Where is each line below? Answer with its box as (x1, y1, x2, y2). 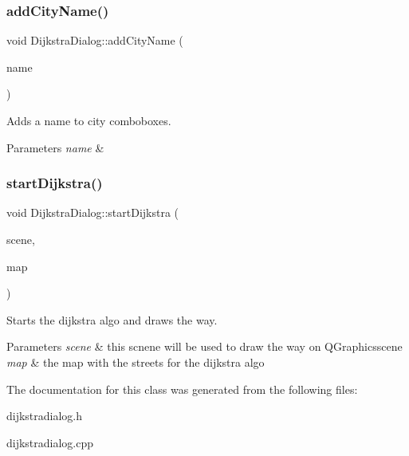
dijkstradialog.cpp (6, 434, 94, 450)
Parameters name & (6, 139, 104, 155)
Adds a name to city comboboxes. (6, 112, 171, 128)
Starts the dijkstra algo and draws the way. (6, 311, 218, 328)
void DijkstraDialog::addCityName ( (6, 32, 183, 49)
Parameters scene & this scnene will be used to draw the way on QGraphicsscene (6, 338, 403, 355)
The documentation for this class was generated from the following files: (6, 380, 358, 397)
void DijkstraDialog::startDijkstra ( (6, 204, 179, 221)
